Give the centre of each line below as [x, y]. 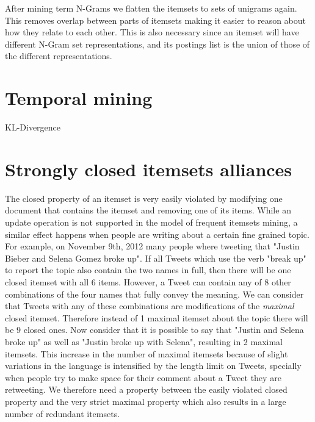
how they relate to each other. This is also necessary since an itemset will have [152, 32]
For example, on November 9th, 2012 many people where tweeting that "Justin [152, 246]
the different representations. [59, 56]
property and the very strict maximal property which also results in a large [146, 401]
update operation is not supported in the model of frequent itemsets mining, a [151, 222]
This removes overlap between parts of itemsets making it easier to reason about [155, 20]
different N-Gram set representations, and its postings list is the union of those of [157, 44]
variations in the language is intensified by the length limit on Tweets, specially [153, 366]
